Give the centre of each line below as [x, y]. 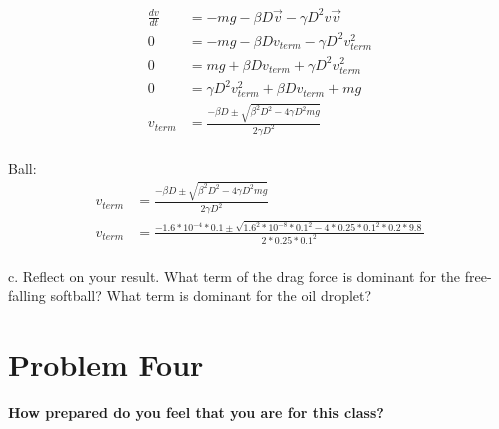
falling [27, 295]
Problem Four [106, 363]
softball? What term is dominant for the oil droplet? [211, 295]
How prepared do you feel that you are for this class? [196, 411]
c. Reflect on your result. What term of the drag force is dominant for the [234, 275]
